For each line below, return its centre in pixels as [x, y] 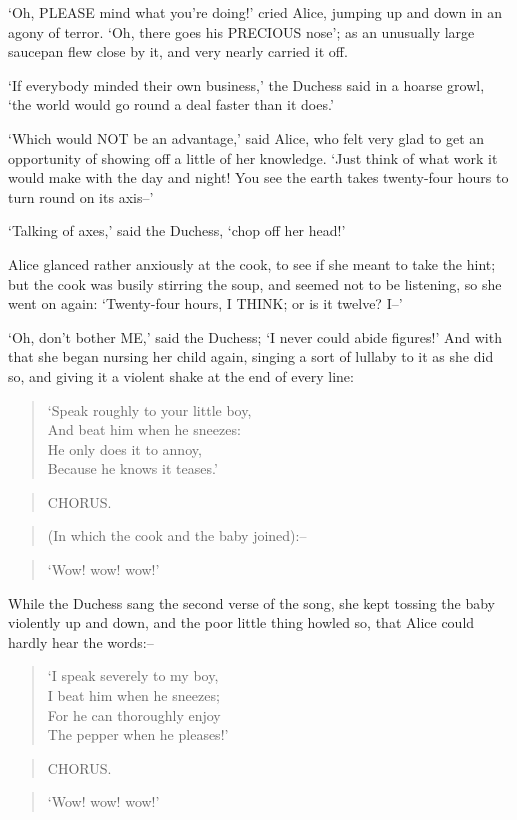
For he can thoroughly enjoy [134, 714]
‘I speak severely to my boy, [133, 675]
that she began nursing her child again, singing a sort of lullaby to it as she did [251, 356]
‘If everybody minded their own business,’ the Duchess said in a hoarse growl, [246, 84]
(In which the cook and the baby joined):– [177, 535]
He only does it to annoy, [124, 448]
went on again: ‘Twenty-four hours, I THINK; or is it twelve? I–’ [205, 303]
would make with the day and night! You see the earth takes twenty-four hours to [258, 177]
